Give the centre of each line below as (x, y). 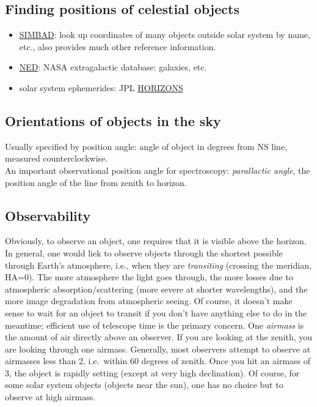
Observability (48, 215)
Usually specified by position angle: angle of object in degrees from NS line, (146, 146)
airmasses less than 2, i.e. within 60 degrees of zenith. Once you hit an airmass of (158, 361)
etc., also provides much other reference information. (118, 46)
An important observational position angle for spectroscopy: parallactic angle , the (158, 170)
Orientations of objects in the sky (113, 120)
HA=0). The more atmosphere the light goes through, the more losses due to (149, 277)
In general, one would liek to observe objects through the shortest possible (144, 252)
